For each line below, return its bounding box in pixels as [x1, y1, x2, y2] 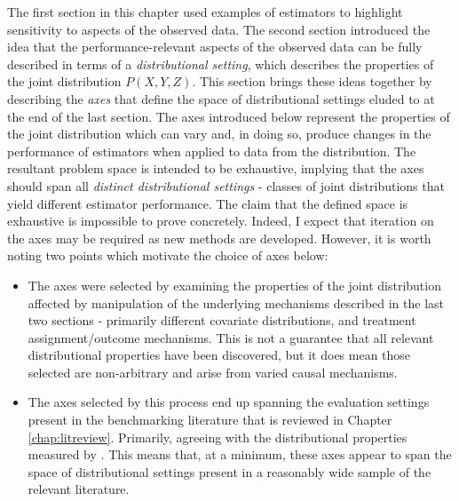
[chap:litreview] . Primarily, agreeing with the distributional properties [28, 427, 408, 446]
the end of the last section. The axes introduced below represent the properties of [7, 107, 450, 125]
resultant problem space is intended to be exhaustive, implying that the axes [7, 159, 424, 178]
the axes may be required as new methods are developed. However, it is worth [7, 228, 431, 247]
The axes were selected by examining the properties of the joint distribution [28, 275, 441, 294]
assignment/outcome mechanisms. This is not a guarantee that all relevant [28, 328, 434, 346]
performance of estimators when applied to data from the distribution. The [7, 141, 416, 160]
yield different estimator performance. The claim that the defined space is [7, 194, 408, 212]
